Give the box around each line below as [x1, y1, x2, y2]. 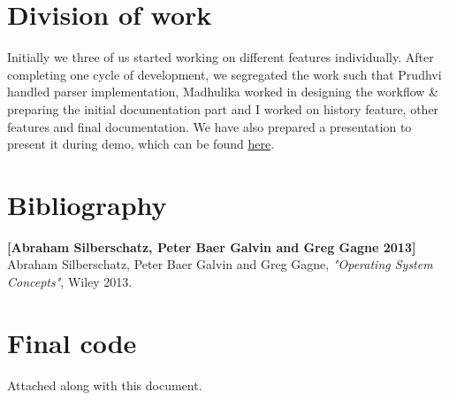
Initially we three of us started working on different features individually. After [7, 48, 434, 66]
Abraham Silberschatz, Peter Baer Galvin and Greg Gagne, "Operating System [7, 255, 433, 273]
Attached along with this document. [7, 375, 202, 394]
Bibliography [7, 186, 167, 222]
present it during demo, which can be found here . [7, 135, 275, 153]
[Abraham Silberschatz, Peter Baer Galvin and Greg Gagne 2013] [7, 237, 416, 256]
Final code [7, 324, 137, 360]
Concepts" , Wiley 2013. [7, 273, 133, 290]
